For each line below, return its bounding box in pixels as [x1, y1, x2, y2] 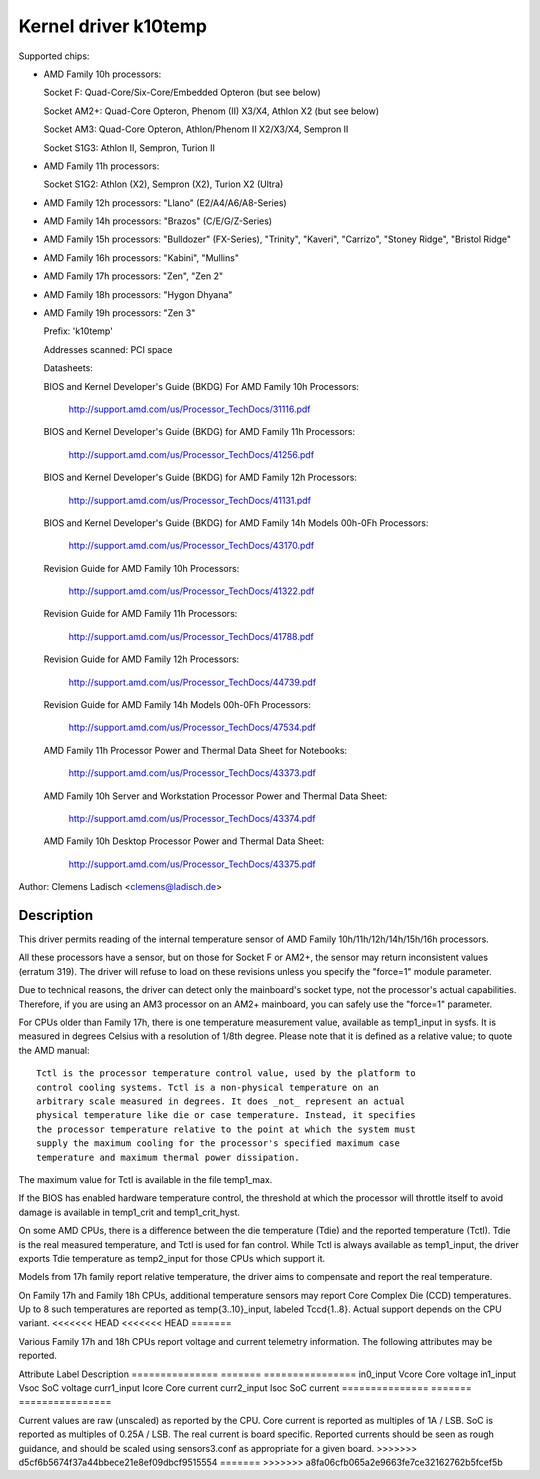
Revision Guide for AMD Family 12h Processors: [43, 653, 240, 665]
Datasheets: [43, 362, 94, 374]
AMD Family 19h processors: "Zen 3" [43, 307, 196, 319]
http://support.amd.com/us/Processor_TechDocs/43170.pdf [68, 540, 315, 552]
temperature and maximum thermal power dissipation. [36, 1151, 300, 1163]
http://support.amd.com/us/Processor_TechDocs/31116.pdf [68, 403, 311, 415]
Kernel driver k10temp [18, 15, 207, 37]
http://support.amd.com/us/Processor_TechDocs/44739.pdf [68, 676, 317, 688]
